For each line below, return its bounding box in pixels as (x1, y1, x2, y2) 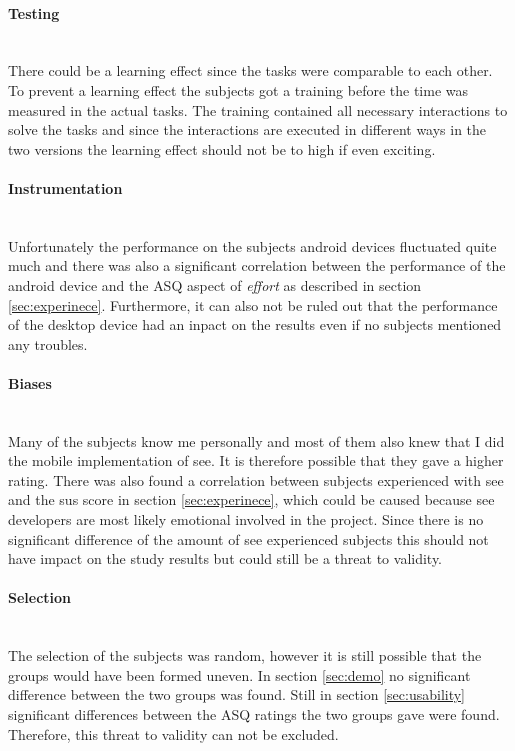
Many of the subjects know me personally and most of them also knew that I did (8, 430, 505, 451)
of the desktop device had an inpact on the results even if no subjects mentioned (8, 314, 502, 335)
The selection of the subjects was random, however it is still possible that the (8, 645, 482, 666)
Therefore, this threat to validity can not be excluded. (8, 723, 339, 744)
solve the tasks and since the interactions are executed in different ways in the (8, 119, 487, 140)
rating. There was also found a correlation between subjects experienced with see (8, 469, 504, 490)
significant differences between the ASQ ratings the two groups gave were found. (8, 704, 500, 725)
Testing (8, 2, 60, 23)
